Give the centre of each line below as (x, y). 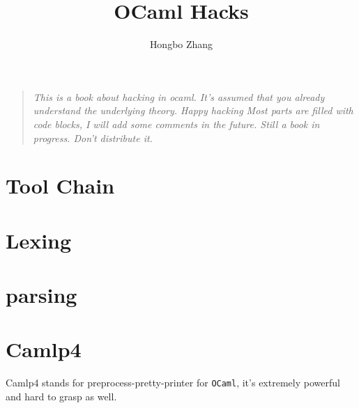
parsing (41, 295)
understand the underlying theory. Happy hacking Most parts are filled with (193, 110)
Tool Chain (60, 186)
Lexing (39, 240)
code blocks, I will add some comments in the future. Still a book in (176, 124)
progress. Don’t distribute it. (93, 138)
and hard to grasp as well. (61, 396)
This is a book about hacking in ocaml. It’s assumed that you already (179, 96)
